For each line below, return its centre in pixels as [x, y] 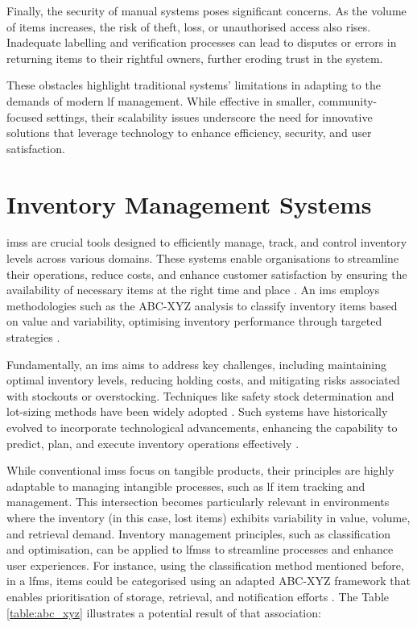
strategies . [33, 337]
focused [25, 116]
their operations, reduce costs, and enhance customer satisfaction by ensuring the [207, 274]
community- [348, 100]
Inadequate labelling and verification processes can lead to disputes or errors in [202, 42]
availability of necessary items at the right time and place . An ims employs [193, 290]
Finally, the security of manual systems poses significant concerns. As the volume [206, 10]
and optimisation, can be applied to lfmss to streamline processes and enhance [200, 549]
